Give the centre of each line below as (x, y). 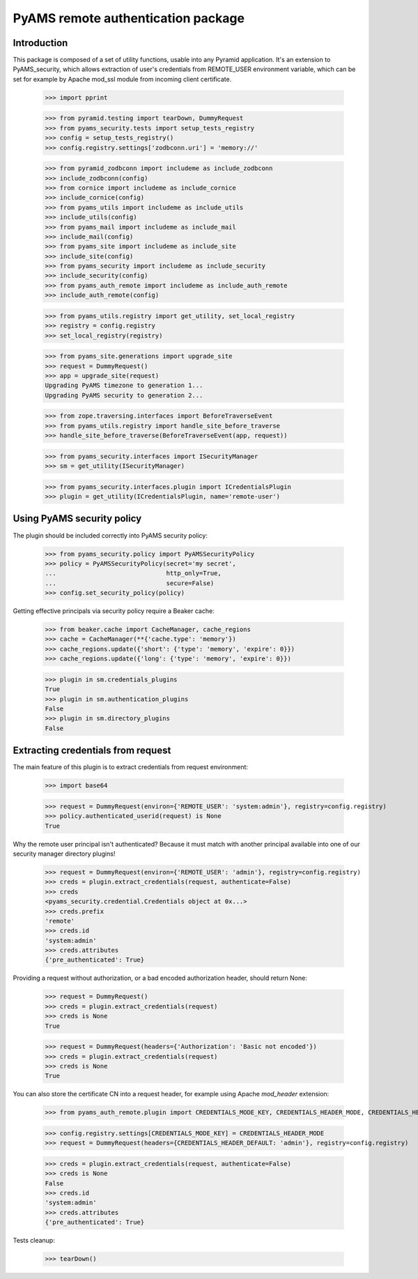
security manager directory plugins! (64, 854)
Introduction (40, 43)
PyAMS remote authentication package (129, 18)
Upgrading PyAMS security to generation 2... (124, 395)
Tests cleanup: (34, 1241)
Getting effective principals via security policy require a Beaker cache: (114, 611)
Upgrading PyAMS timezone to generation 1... (124, 386)
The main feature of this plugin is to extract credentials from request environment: (131, 767)
